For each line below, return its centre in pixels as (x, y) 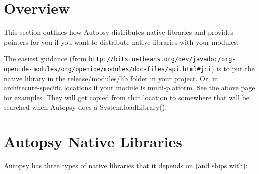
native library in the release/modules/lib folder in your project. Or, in (111, 78)
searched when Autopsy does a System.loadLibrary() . (86, 107)
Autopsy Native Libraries (93, 141)
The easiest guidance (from (45, 58)
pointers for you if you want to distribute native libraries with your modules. (121, 42)
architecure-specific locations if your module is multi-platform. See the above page (129, 88)
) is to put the (233, 68)
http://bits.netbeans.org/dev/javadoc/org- (162, 59)
